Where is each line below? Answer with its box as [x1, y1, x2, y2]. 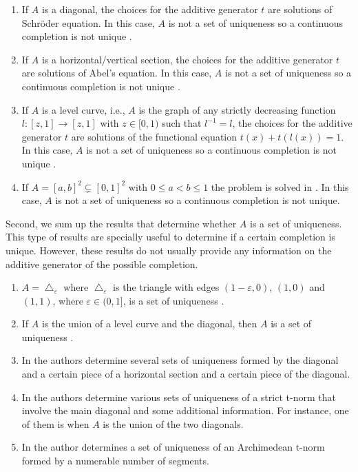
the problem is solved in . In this [211, 179, 349, 194]
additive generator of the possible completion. [6, 256, 198, 271]
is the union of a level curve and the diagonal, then [41, 316, 257, 331]
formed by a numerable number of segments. [21, 453, 209, 468]
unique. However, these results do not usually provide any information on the [6, 243, 332, 257]
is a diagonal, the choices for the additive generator [41, 2, 258, 16]
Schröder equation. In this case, [21, 15, 155, 30]
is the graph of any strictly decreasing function [138, 102, 336, 116]
